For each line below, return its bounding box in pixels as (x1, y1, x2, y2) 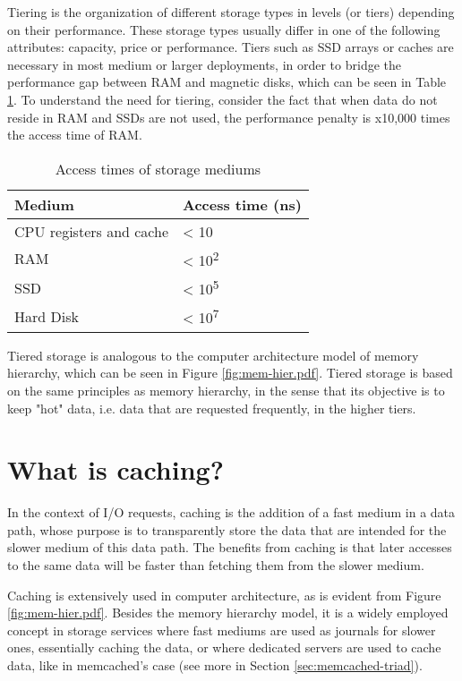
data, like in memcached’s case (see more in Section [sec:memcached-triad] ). (7, 655, 423, 674)
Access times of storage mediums (55, 157, 261, 179)
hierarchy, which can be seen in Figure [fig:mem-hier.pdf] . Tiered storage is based (7, 363, 453, 382)
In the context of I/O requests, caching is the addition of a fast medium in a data (7, 503, 456, 522)
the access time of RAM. (7, 125, 142, 144)
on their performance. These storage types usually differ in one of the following (7, 20, 441, 38)
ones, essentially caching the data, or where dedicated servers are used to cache (7, 638, 441, 657)
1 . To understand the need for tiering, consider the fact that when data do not (7, 89, 438, 108)
